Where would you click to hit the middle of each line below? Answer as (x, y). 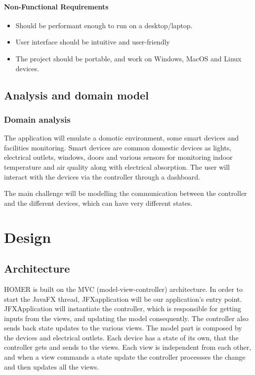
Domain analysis (37, 119)
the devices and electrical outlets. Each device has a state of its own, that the (121, 337)
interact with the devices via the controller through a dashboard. (102, 176)
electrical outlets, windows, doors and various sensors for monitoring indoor (118, 157)
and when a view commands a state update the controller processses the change (125, 357)
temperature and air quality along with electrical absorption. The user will (117, 166)
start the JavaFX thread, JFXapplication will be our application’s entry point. (123, 299)
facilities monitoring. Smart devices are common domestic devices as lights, (118, 147)
